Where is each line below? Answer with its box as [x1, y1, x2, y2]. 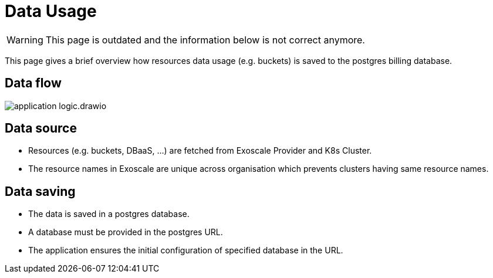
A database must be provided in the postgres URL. [28, 227, 223, 238]
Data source [5, 121, 77, 136]
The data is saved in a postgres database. [28, 209, 190, 219]
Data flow [5, 76, 62, 91]
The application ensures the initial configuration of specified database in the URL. [28, 245, 343, 256]
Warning [6, 33, 43, 46]
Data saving [5, 184, 76, 199]
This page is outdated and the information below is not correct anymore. [45, 33, 365, 46]
